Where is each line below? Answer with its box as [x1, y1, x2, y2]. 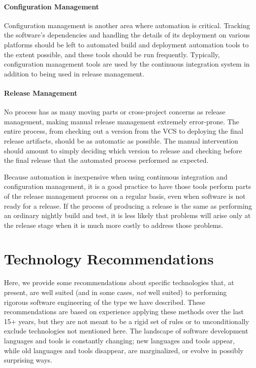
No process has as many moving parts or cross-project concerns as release [4, 107, 225, 117]
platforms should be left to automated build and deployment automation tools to [4, 39, 249, 49]
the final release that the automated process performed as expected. [4, 155, 209, 165]
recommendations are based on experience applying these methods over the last [4, 306, 244, 317]
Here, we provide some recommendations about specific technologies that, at [4, 277, 234, 288]
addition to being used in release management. [4, 68, 144, 78]
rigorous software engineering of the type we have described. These [4, 296, 205, 307]
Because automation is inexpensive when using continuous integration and [4, 171, 228, 182]
